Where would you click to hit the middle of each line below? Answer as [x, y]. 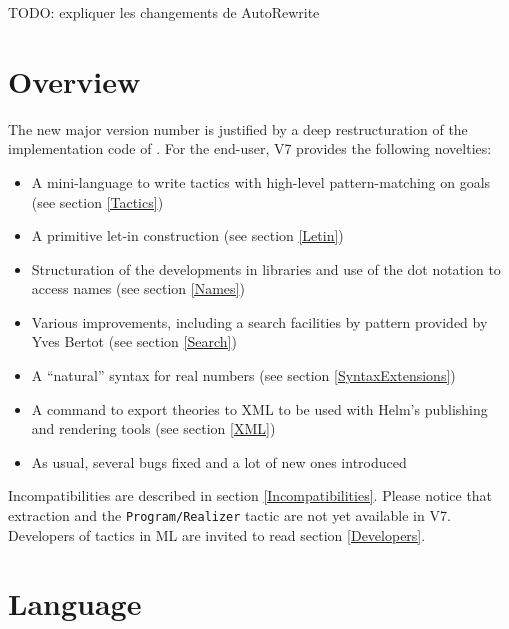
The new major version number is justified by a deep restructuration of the [238, 128]
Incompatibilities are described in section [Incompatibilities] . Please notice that [250, 495]
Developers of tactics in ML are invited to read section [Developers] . [217, 534]
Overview [74, 80]
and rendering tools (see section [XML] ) [153, 428]
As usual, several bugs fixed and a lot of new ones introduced [219, 461]
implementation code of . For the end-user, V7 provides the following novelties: [250, 148]
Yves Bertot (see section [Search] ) [134, 341]
